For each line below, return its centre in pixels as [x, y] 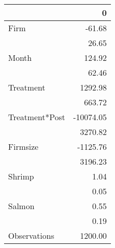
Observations [31, 235]
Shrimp [21, 176]
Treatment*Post [37, 117]
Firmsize [23, 146]
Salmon [21, 206]
